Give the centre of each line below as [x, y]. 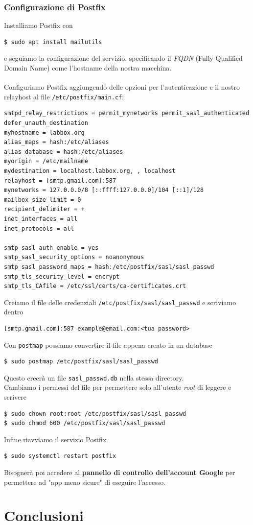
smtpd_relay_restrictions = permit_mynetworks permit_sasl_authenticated [127, 113]
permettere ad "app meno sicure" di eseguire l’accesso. [85, 482]
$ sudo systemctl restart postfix [60, 456]
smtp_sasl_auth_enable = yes [51, 248]
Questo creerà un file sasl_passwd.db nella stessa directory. [94, 377]
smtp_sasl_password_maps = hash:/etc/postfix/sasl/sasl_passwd [109, 267]
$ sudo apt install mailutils [53, 42]
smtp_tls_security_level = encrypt [62, 276]
